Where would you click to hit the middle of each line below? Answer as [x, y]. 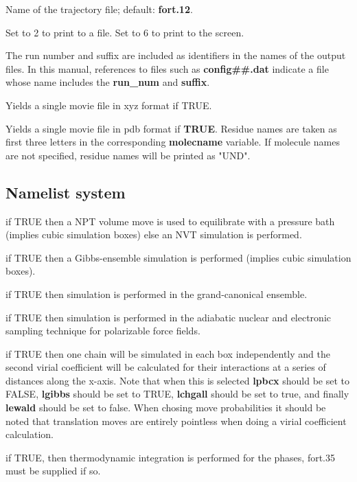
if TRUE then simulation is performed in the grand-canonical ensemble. [157, 294]
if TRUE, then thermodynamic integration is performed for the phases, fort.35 [171, 457]
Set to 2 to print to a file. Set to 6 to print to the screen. [125, 32]
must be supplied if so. [53, 471]
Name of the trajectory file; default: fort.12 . [99, 9]
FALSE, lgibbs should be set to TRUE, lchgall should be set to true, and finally [177, 394]
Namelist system [66, 192]
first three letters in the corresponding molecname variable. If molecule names [173, 142]
